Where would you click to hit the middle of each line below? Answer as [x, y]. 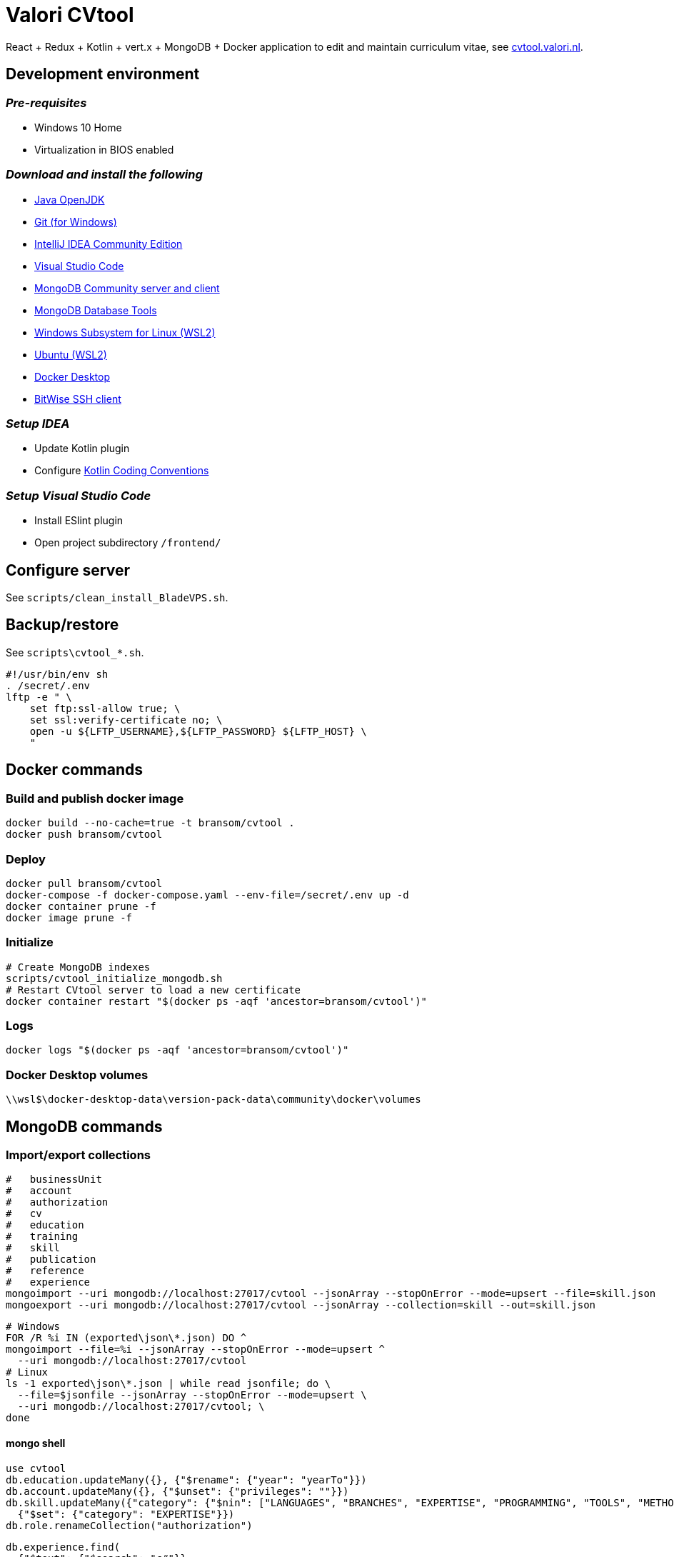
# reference [45, 1271]
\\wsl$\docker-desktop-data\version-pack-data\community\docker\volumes [213, 1100]
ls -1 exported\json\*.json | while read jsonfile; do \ [168, 1384]
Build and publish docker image [95, 798]
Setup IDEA [38, 424]
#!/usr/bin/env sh [57, 674]
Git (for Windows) [76, 221]
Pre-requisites [46, 102]
